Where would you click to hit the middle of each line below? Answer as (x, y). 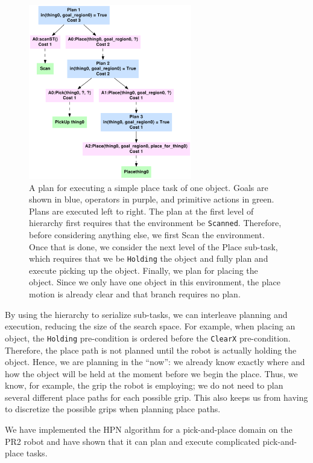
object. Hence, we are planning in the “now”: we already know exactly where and (155, 362)
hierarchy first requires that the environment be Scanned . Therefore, (155, 223)
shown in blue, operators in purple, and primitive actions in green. (152, 199)
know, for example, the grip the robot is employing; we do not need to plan (144, 385)
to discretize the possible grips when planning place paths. (113, 409)
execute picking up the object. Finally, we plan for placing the (144, 270)
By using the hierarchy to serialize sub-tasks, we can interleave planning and (146, 314)
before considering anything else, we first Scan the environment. (147, 235)
